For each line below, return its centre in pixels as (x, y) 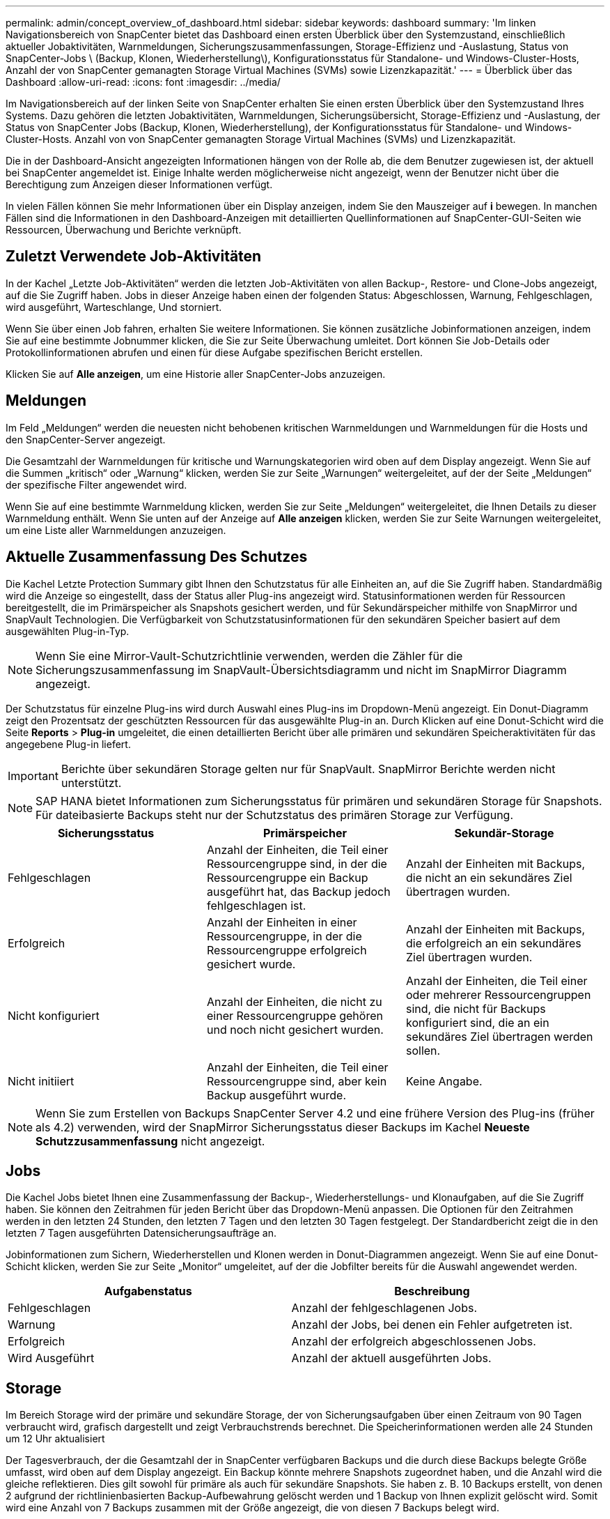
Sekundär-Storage (504, 833)
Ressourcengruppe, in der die (284, 936)
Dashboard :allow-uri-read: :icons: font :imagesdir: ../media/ (143, 82)
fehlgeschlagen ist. (256, 905)
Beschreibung (432, 1291)
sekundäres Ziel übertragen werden (499, 1036)
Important (33, 776)
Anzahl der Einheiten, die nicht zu (294, 1001)
